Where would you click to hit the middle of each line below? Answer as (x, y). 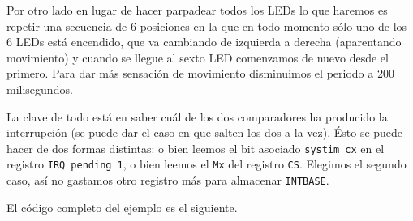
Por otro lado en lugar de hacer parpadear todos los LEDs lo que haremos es (197, 10)
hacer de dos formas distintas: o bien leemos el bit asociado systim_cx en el (196, 148)
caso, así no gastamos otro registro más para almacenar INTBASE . (168, 180)
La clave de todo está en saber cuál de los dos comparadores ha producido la (197, 116)
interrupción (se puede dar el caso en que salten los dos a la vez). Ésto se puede (205, 132)
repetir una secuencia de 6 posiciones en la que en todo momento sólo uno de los (207, 25)
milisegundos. (40, 89)
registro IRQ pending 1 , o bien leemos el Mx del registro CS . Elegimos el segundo (206, 164)
